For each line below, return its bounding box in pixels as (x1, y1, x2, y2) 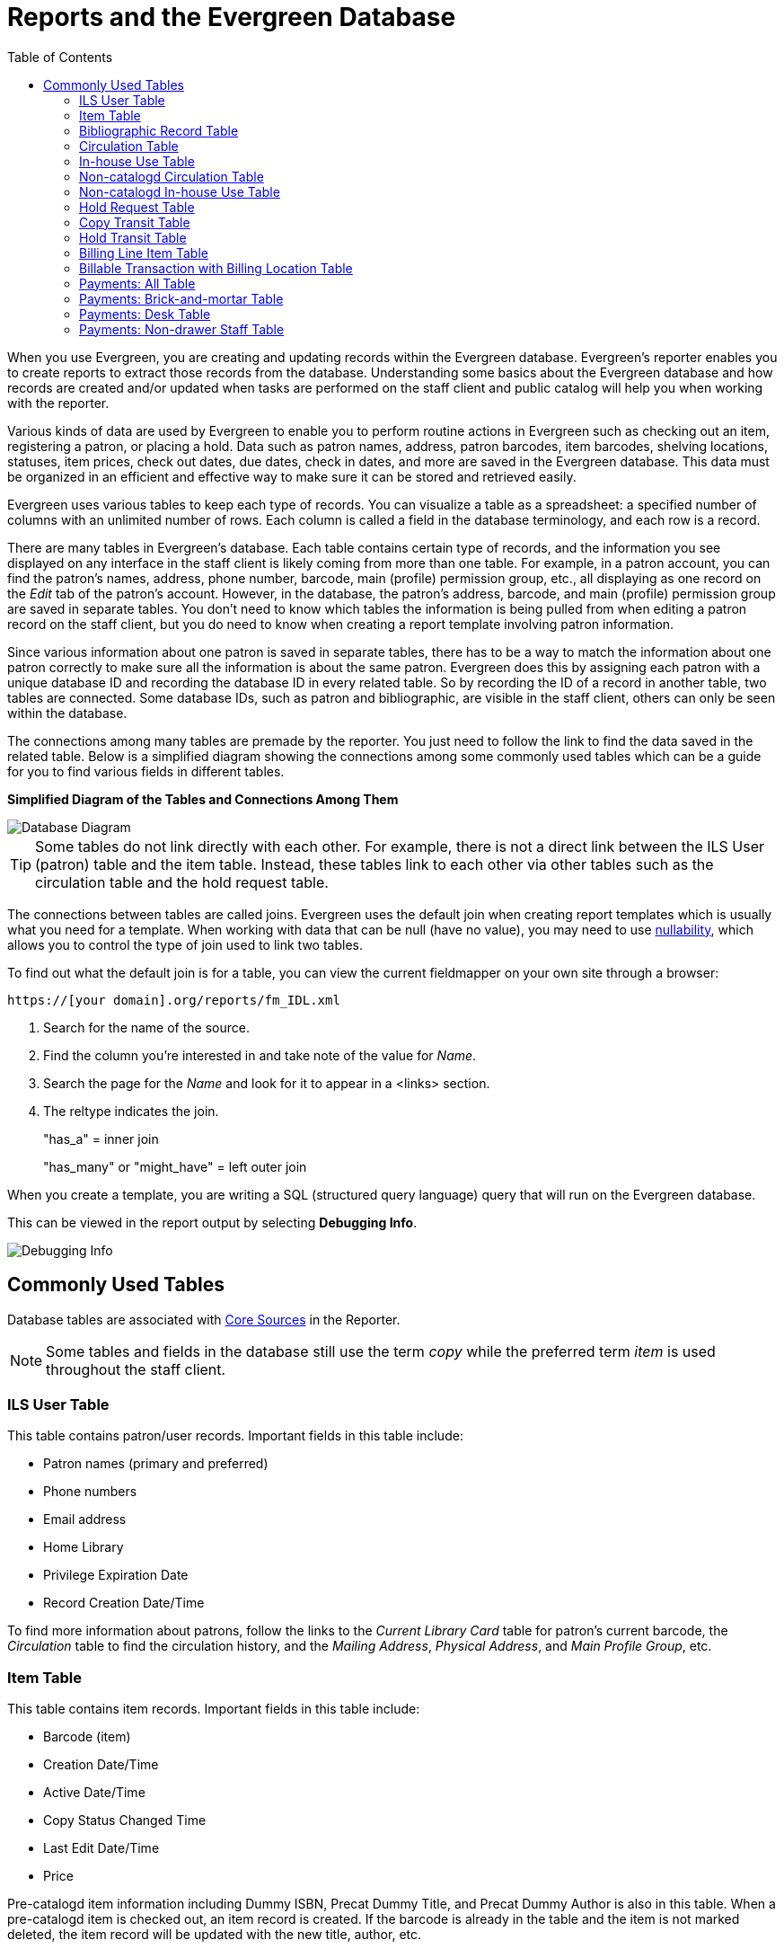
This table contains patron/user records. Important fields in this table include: (7, 1428, 463, 1444)
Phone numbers (43, 1484, 137, 1500)
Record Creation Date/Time (43, 1595, 205, 1611)
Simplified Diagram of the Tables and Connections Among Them (7, 791, 399, 807)
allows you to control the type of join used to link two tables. (7, 936, 363, 952)
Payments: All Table (79, 275, 196, 291)
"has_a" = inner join (43, 1130, 159, 1147)
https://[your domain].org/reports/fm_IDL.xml (7, 992, 340, 1007)
